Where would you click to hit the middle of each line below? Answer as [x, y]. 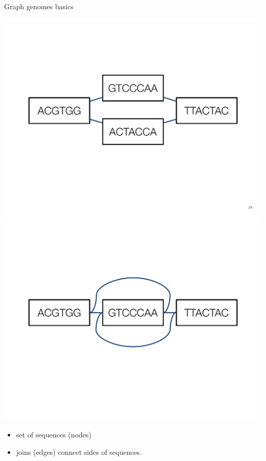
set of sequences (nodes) [54, 435]
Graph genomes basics [39, 6]
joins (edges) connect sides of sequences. [79, 452]
